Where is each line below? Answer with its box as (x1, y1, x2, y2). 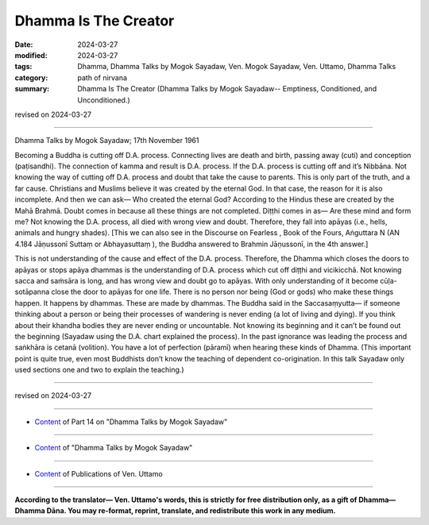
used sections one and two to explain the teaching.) (14, 365, 184, 375)
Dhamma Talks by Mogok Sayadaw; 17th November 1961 (14, 136, 199, 145)
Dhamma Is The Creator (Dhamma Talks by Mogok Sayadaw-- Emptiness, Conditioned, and (77, 84, 377, 94)
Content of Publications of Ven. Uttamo (34, 469, 163, 478)
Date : (14, 40, 33, 49)
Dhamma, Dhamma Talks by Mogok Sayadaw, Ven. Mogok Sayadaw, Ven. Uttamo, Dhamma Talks (77, 62, 396, 71)
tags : (14, 62, 33, 71)
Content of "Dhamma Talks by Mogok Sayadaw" (34, 443, 193, 453)
